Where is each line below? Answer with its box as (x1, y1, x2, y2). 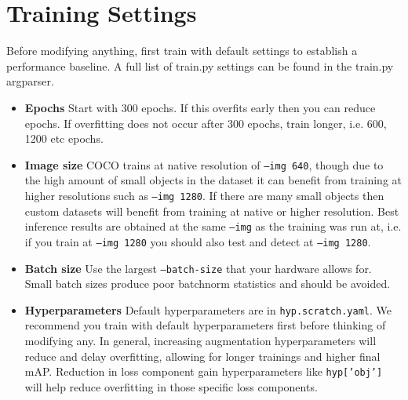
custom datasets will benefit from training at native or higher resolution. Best (24, 202, 399, 219)
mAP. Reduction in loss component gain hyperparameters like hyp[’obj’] (24, 363, 383, 380)
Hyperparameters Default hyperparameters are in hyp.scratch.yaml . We (24, 301, 392, 318)
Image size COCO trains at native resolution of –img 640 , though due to (24, 156, 384, 173)
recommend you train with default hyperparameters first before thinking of (24, 317, 386, 333)
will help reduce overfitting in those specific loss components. (24, 378, 318, 395)
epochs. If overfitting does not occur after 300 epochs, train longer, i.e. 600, (24, 115, 387, 131)
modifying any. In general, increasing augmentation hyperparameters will (24, 333, 377, 348)
